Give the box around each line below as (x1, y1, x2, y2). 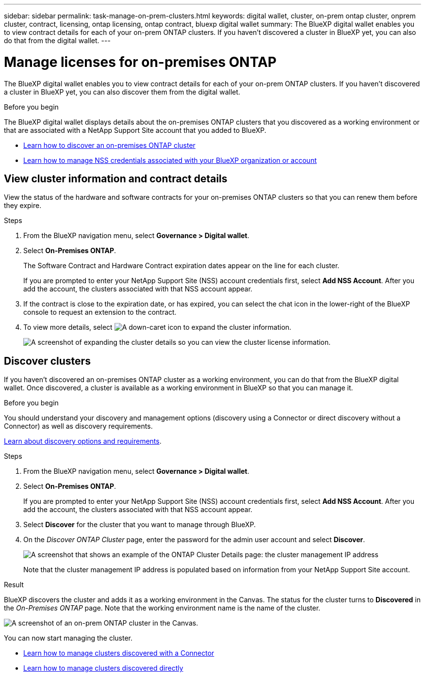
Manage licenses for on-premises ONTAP (4, 53, 277, 70)
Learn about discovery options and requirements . (4, 437, 162, 446)
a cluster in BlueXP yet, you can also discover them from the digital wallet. (4, 87, 241, 96)
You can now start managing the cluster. (4, 634, 133, 643)
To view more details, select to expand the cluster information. (23, 323, 292, 332)
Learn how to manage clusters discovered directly (23, 664, 183, 673)
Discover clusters (4, 354, 91, 367)
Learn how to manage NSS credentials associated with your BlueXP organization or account (23, 156, 317, 164)
